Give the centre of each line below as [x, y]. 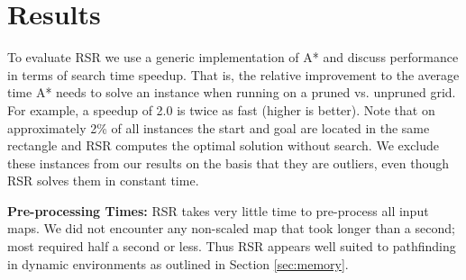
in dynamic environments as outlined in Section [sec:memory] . [178, 263]
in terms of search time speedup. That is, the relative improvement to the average [233, 74]
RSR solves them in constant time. [103, 181]
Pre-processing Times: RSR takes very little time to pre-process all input [218, 210]
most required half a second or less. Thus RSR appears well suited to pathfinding [232, 246]
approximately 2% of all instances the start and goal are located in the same [219, 127]
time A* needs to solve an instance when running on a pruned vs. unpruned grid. [232, 92]
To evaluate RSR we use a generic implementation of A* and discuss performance [233, 57]
